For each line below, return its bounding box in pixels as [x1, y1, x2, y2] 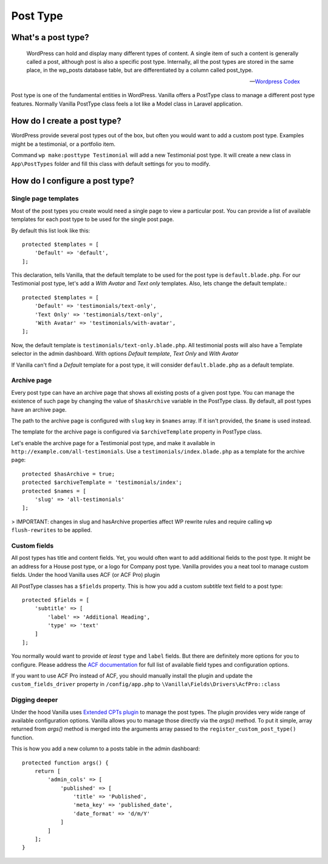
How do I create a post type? [11, 116, 121, 126]
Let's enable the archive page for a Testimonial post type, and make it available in [11, 439, 216, 446]
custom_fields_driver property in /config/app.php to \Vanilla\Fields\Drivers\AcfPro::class [11, 681, 281, 688]
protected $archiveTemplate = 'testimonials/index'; [22, 479, 182, 486]
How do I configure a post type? [11, 176, 135, 186]
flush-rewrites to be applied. [11, 526, 92, 534]
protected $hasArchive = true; [22, 471, 115, 477]
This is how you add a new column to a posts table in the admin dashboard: [11, 745, 200, 752]
